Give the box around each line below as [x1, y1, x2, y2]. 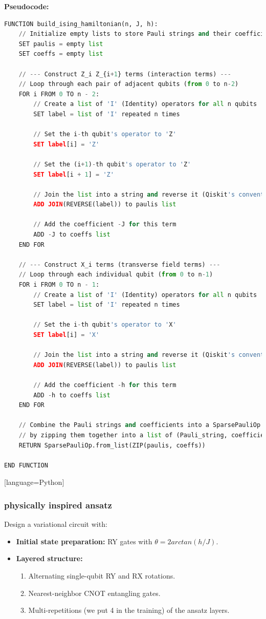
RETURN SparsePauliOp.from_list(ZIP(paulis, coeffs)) [18, 441, 206, 449]
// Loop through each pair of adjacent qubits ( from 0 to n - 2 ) [18, 80, 239, 88]
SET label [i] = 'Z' [33, 140, 100, 148]
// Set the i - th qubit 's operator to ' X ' [33, 321, 176, 329]
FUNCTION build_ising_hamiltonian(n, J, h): [4, 20, 158, 28]
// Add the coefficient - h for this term [33, 381, 176, 389]
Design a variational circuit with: [4, 519, 107, 529]
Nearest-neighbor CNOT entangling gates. [28, 587, 161, 598]
